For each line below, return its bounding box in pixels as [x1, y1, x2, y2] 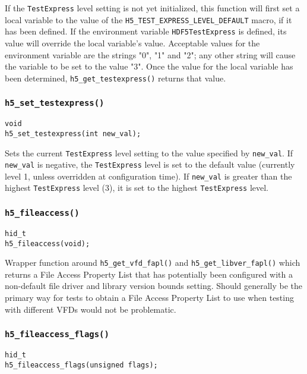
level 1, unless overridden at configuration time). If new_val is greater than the [5, 169, 292, 182]
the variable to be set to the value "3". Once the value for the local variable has [5, 60, 293, 73]
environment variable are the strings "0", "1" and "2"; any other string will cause [5, 48, 296, 61]
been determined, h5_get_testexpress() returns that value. [5, 71, 226, 84]
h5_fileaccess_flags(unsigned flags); [5, 360, 158, 369]
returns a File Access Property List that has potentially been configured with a [5, 268, 293, 280]
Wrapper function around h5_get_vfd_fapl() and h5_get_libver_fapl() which [5, 256, 300, 269]
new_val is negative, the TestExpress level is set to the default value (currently [5, 158, 295, 171]
